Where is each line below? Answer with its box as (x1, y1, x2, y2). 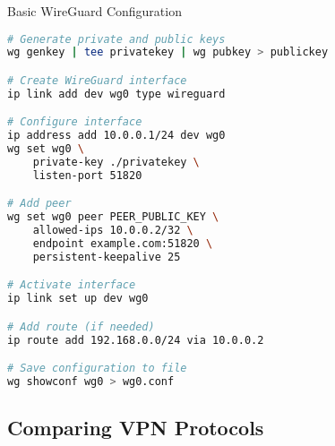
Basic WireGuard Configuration (7, 2, 182, 20)
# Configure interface (7, 116, 142, 129)
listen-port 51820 (32, 168, 142, 182)
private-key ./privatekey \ (32, 156, 200, 169)
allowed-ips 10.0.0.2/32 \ (32, 224, 193, 237)
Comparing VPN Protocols (7, 414, 264, 442)
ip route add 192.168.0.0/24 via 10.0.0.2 (7, 333, 264, 347)
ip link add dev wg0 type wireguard (7, 87, 226, 100)
